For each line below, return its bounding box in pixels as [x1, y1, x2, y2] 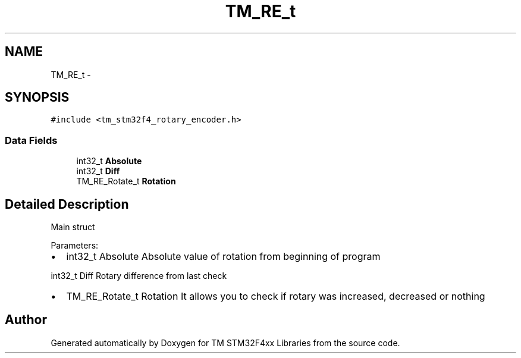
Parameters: [51, 240, 99, 251]
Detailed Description [5, 196, 129, 212]
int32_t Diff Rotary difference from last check [51, 271, 227, 281]
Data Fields [5, 134, 58, 146]
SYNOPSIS [5, 90, 70, 105]
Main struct [51, 222, 95, 233]
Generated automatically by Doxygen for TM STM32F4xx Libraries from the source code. [51, 337, 400, 348]
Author [5, 312, 47, 328]
